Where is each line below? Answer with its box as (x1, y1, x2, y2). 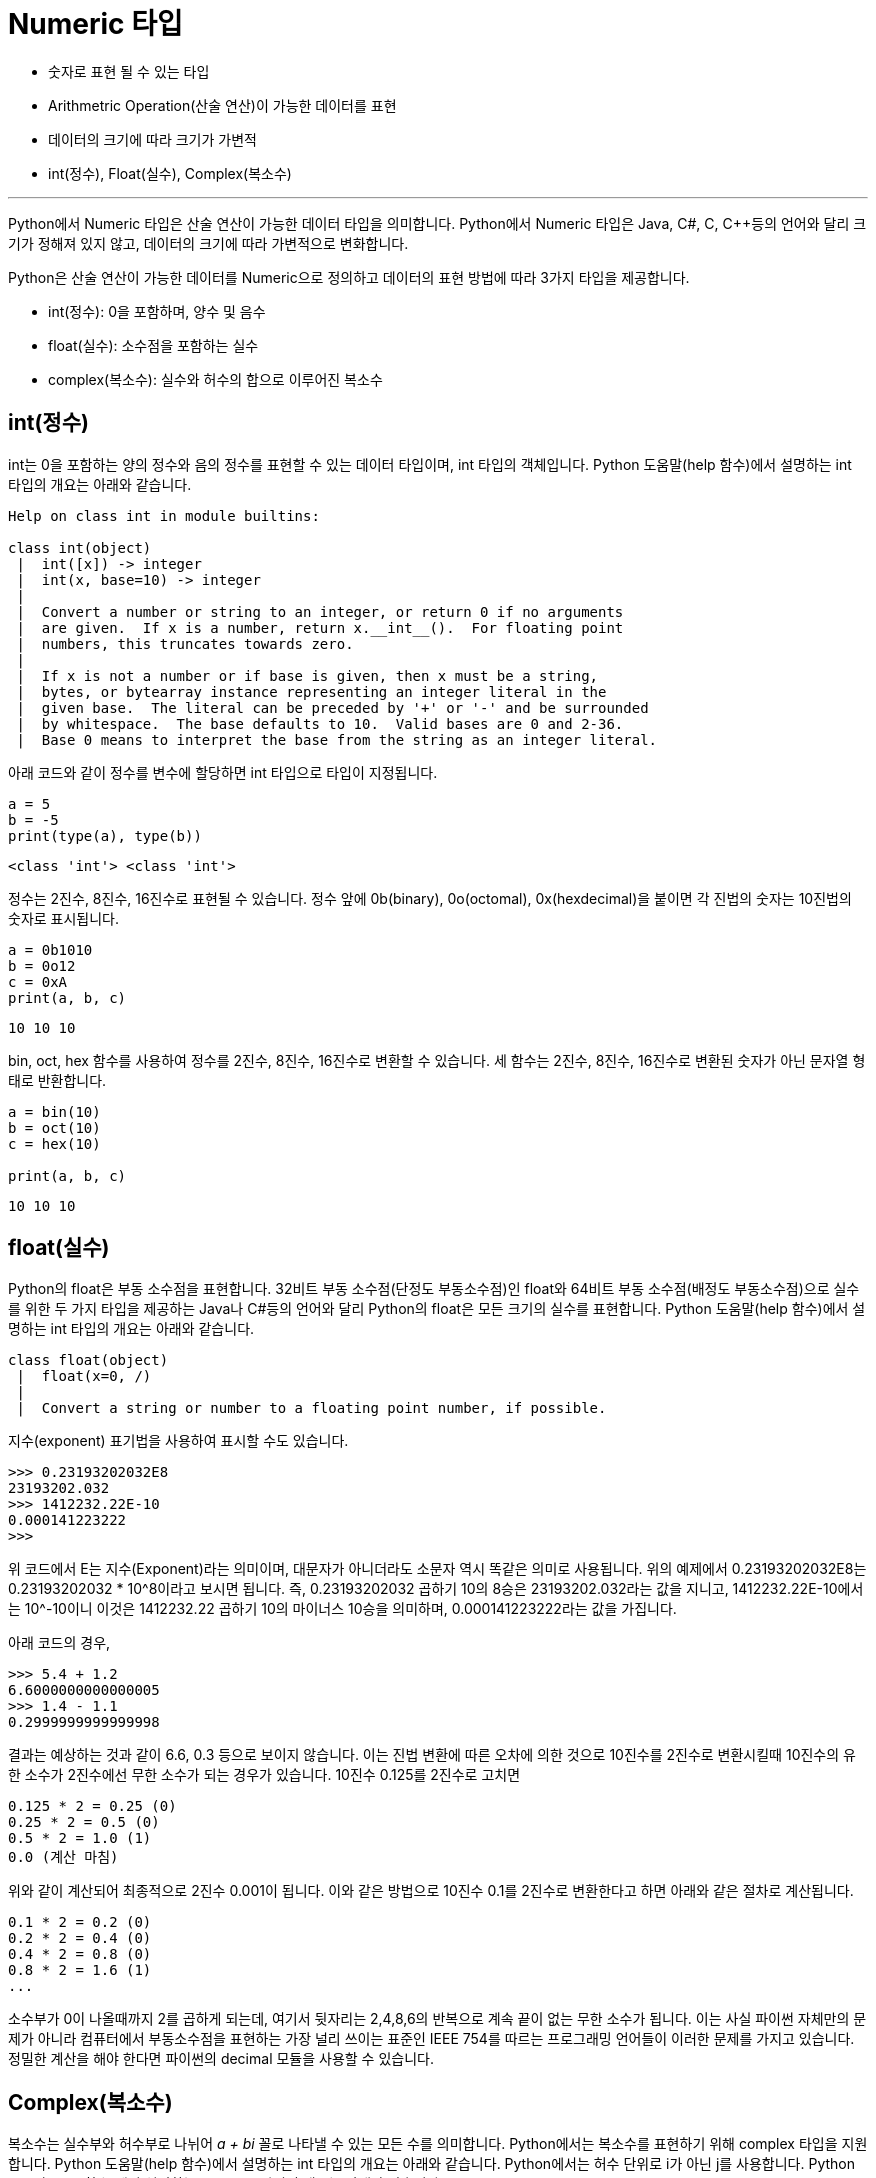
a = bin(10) (8, 1103, 101, 1120)
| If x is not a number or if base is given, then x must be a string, (16, 667, 599, 684)
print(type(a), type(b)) (8, 827, 202, 844)
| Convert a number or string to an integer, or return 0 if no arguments (16, 603, 624, 620)
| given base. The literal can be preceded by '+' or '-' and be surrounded (16, 699, 649, 716)
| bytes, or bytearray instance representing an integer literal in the (16, 683, 607, 700)
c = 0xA (8, 973, 68, 990)
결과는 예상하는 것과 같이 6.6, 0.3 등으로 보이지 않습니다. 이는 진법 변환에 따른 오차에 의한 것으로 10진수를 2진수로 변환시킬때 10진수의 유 (8, 1746, 856, 1764)
